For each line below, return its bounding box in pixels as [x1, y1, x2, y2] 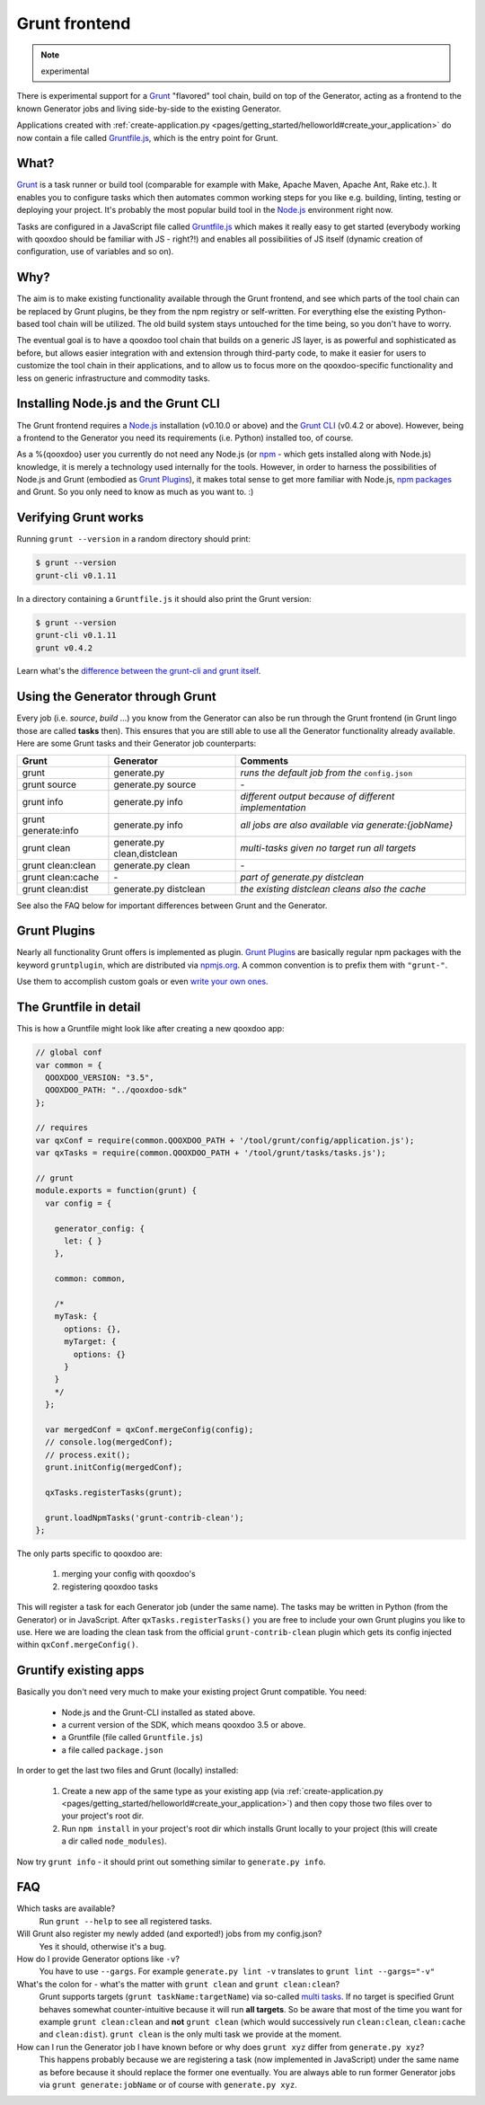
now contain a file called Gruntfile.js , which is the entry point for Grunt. [16, 132, 278, 143]
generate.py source [113, 778, 197, 791]
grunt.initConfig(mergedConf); [45, 1463, 183, 1473]
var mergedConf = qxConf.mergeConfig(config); [45, 1424, 254, 1435]
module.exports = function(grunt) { [35, 1186, 198, 1196]
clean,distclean [113, 847, 179, 860]
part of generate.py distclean [240, 871, 364, 883]
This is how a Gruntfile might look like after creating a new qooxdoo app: [16, 1023, 285, 1034]
